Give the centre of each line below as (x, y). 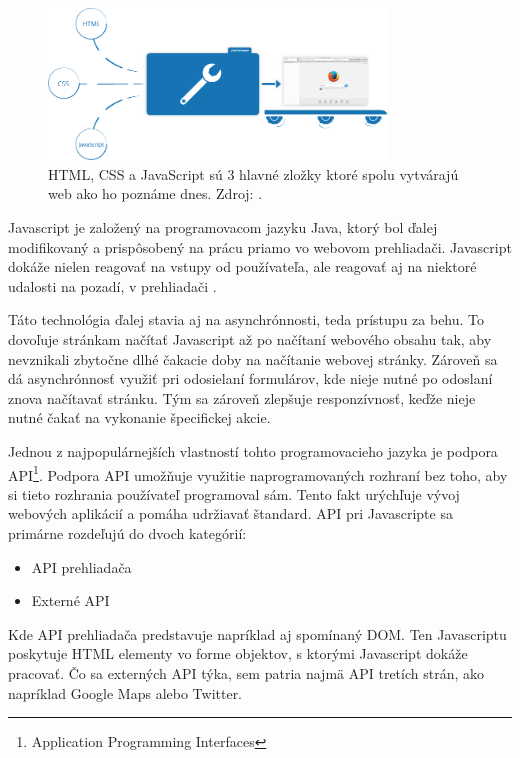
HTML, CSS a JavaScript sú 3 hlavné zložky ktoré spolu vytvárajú (253, 173)
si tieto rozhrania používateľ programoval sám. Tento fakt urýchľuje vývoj (234, 493)
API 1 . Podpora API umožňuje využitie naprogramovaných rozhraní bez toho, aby (258, 473)
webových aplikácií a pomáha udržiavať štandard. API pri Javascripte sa (230, 513)
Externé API (70, 600)
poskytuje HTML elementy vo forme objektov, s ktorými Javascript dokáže (238, 653)
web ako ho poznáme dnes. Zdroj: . (155, 193)
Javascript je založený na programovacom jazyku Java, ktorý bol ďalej (223, 226)
